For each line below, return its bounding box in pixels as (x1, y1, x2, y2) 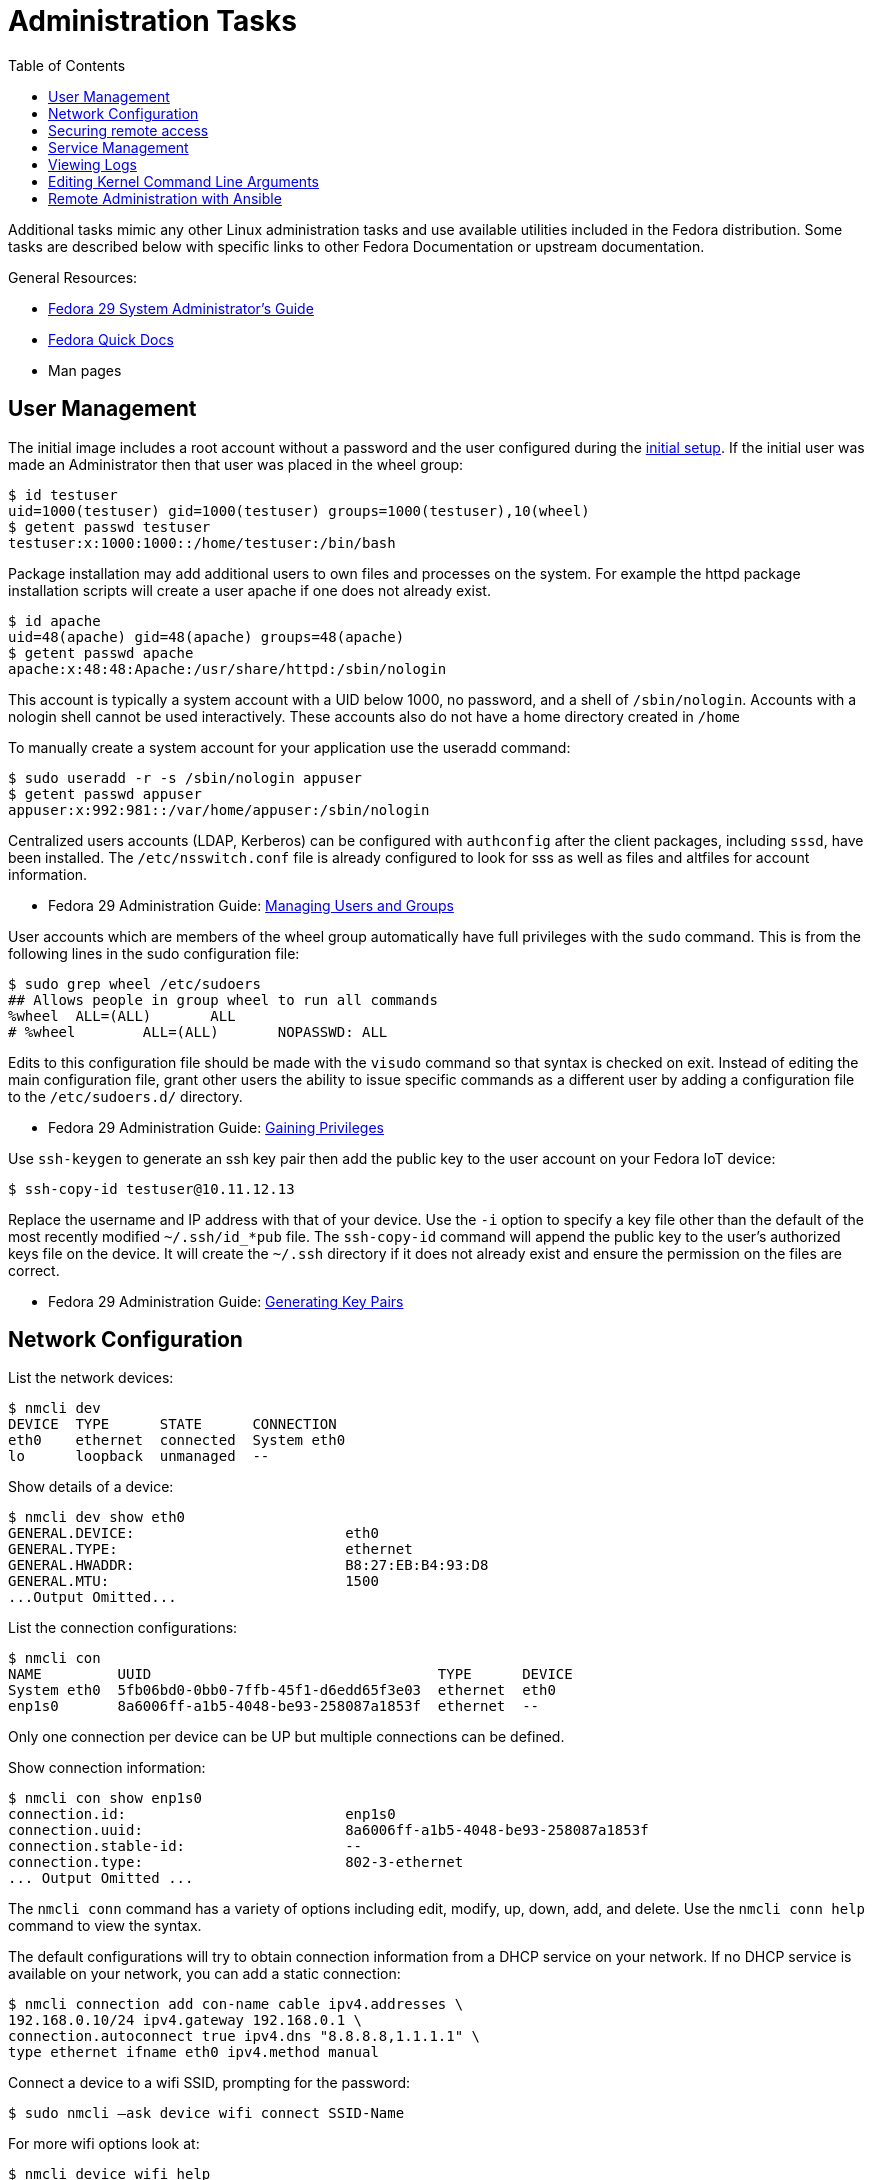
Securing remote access (48, 121, 209, 139)
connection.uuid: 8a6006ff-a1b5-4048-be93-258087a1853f (8, 1822, 649, 1839)
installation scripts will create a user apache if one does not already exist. (8, 581, 491, 599)
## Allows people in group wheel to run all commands (8, 991, 438, 1008)
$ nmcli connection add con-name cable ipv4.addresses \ (8, 1996, 464, 2013)
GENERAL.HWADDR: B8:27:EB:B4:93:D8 (8, 1557, 489, 1574)
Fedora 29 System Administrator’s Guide (48, 299, 314, 317)
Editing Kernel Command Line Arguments (48, 172, 319, 190)
